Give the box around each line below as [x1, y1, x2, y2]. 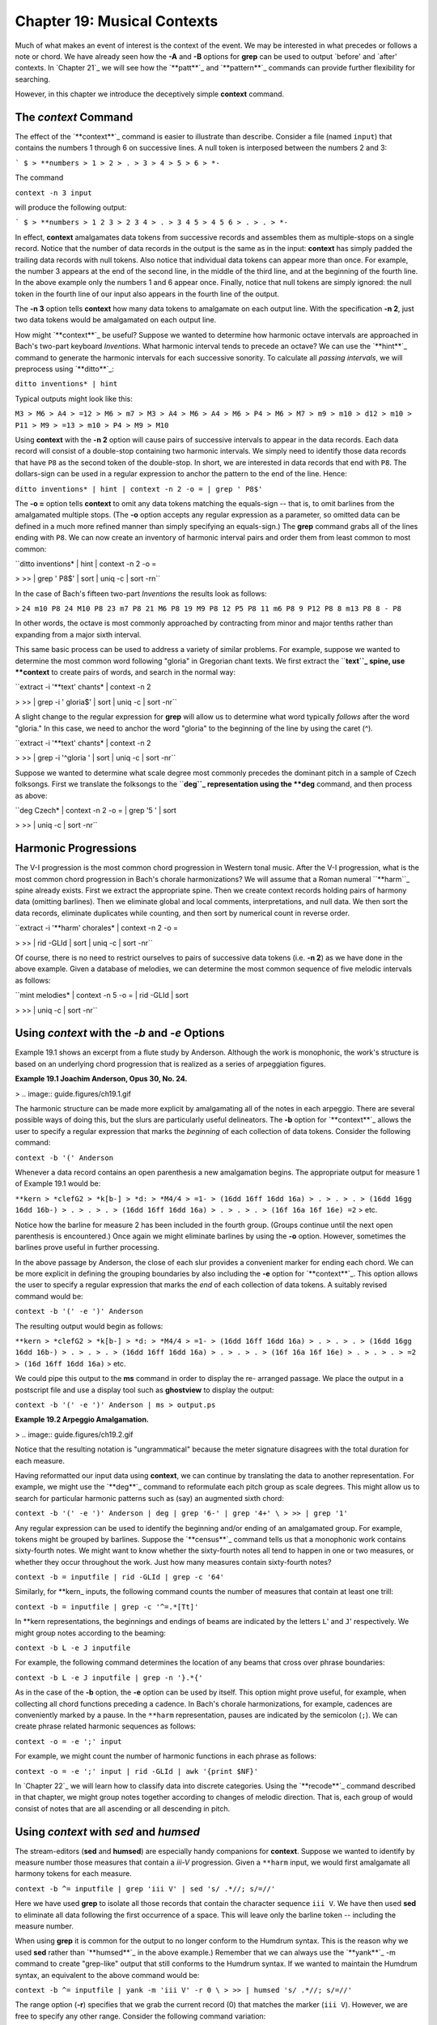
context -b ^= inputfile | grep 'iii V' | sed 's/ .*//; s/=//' [15, 1884, 276, 1893]
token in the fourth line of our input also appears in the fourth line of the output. [15, 288, 279, 299]
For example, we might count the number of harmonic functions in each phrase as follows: [15, 1751, 317, 1761]
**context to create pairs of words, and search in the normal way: [15, 667, 236, 677]
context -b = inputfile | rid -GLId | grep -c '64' [15, 1572, 225, 1582]
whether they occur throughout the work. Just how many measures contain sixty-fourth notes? [15, 1557, 332, 1567]
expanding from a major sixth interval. [15, 629, 142, 639]
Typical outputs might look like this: [15, 394, 133, 403]
